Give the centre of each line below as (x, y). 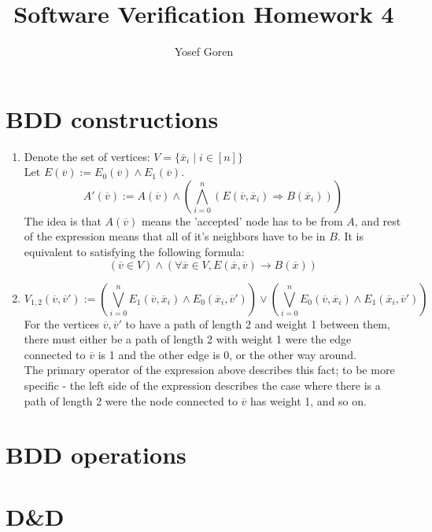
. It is (350, 236)
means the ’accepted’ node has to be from (242, 220)
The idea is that (63, 220)
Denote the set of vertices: (87, 156)
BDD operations (96, 455)
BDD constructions (112, 118)
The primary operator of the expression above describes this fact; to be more (209, 370)
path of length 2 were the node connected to (131, 400)
